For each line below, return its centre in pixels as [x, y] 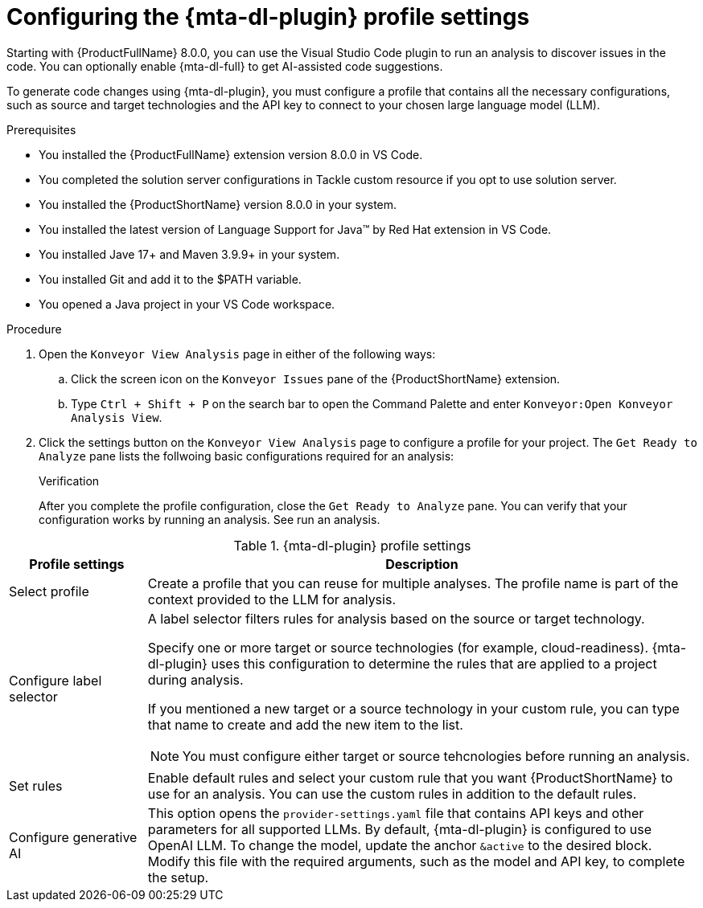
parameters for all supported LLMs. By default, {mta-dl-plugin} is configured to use [400, 829]
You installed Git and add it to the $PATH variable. [170, 279]
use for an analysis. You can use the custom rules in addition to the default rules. [392, 793]
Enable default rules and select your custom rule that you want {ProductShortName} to [410, 777]
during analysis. [195, 679]
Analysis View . [117, 417]
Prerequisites [41, 129]
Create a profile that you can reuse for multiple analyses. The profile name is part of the [413, 583]
